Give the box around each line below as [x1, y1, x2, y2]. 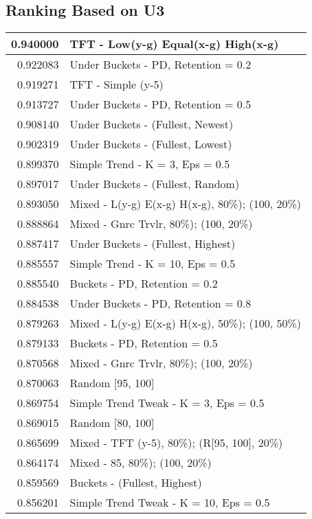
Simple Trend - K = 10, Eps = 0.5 [69, 255, 236, 272]
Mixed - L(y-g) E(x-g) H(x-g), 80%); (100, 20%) [69, 196, 301, 212]
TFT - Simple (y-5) [69, 76, 164, 93]
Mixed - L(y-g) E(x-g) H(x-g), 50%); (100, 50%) [69, 315, 301, 332]
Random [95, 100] [69, 375, 155, 391]
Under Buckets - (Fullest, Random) [69, 176, 240, 192]
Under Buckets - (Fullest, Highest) [69, 235, 236, 252]
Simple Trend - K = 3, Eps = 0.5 [69, 156, 230, 172]
